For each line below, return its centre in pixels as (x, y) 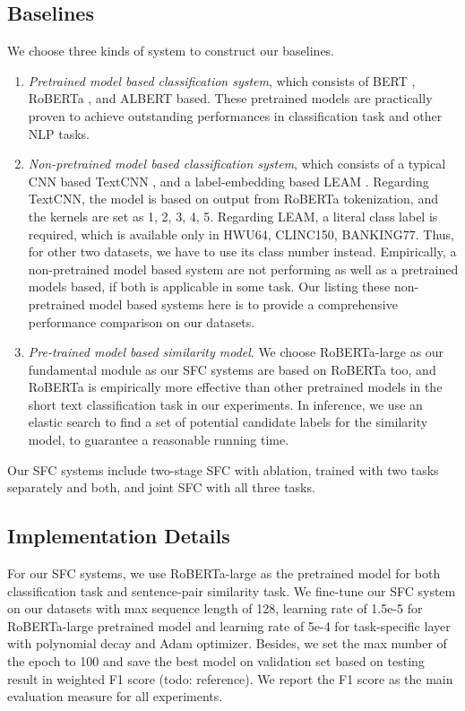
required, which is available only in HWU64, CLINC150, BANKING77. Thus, (241, 234)
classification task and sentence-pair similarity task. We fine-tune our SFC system (232, 590)
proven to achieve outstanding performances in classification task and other (235, 115)
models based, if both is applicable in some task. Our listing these (209, 286)
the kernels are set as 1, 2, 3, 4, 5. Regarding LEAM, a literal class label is (233, 216)
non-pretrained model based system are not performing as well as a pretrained (243, 269)
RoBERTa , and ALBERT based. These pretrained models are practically (230, 98)
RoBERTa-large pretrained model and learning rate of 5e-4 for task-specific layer (229, 625)
